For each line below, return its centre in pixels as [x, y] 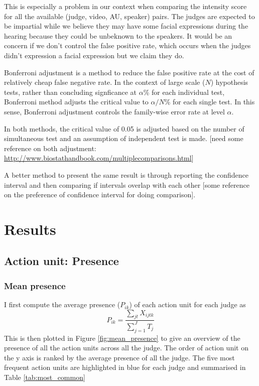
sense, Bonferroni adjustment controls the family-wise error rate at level [114, 111]
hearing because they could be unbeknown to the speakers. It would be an [118, 35]
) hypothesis [229, 82]
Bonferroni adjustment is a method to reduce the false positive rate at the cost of [129, 72]
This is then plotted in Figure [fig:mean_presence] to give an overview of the [122, 338]
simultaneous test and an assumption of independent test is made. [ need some [124, 138]
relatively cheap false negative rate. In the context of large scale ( [105, 82]
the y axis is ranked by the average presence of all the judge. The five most [119, 357]
